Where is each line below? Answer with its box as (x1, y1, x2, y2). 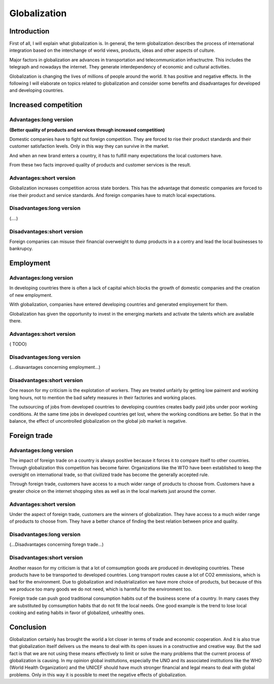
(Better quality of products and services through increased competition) (9, 127, 165, 133)
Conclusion (9, 623, 47, 631)
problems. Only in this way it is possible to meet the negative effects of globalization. (9, 671, 187, 677)
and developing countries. (9, 87, 64, 93)
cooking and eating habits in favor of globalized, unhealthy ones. (9, 609, 145, 615)
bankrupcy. (9, 246, 33, 252)
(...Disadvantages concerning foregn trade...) (9, 541, 104, 548)
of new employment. (9, 292, 53, 298)
